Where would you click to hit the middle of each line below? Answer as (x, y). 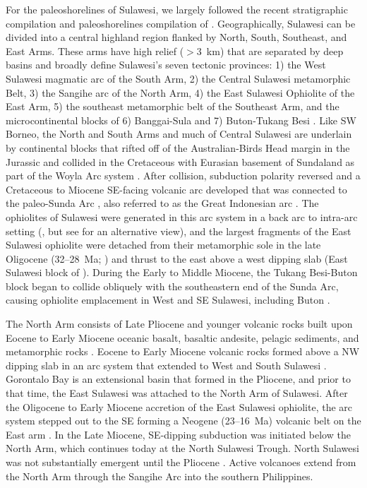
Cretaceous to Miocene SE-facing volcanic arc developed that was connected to (176, 189)
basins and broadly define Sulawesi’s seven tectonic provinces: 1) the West (166, 65)
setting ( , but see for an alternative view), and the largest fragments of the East (179, 231)
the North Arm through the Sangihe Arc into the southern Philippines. (160, 476)
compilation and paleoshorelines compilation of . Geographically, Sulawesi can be (181, 23)
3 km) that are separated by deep (270, 50)
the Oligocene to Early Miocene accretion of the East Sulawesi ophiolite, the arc (179, 406)
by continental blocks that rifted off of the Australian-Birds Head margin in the (178, 147)
